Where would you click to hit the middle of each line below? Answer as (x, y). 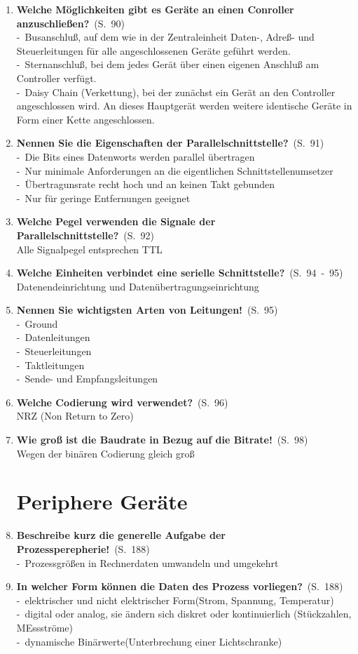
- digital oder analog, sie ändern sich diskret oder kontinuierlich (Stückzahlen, (184, 614)
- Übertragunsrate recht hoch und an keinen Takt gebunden (145, 184)
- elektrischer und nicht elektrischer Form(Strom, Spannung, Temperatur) (175, 600)
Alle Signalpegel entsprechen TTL (89, 249)
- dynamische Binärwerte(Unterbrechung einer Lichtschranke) (149, 641)
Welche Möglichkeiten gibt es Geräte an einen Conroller (155, 9)
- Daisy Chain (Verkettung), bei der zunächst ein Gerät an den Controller (176, 92)
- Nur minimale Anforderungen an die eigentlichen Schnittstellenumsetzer (175, 170)
